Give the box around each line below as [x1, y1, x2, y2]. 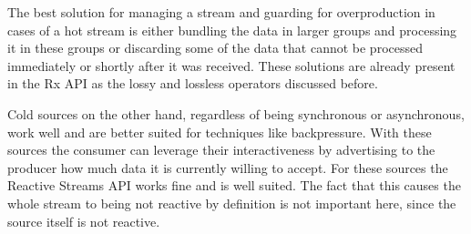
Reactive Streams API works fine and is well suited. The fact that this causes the [7, 176, 461, 195]
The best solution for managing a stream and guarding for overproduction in [7, 3, 435, 21]
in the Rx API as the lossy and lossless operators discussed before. [7, 74, 378, 93]
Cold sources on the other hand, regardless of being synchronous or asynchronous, [7, 104, 465, 123]
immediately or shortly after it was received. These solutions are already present [7, 56, 456, 75]
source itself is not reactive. [7, 211, 160, 230]
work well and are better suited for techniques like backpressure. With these [7, 122, 432, 141]
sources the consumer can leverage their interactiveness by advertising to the [7, 140, 435, 159]
